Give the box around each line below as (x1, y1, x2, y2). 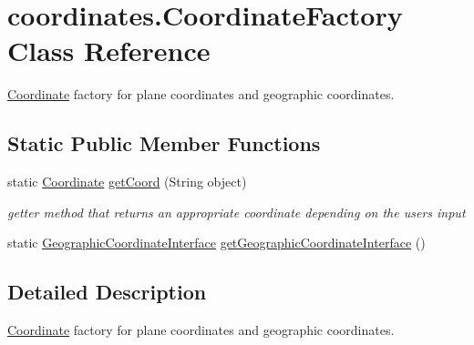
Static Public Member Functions (7, 129, 321, 157)
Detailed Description (7, 278, 207, 306)
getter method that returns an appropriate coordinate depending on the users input (7, 202, 466, 221)
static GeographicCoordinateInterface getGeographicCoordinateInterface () (7, 233, 426, 252)
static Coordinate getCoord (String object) (7, 172, 247, 191)
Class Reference (7, 32, 211, 69)
